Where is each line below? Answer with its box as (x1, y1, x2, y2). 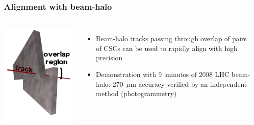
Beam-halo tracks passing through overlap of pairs (96, 33, 247, 44)
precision (96, 52, 123, 63)
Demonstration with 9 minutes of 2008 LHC (96, 69, 229, 79)
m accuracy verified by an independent (130, 78, 247, 89)
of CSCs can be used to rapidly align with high (96, 43, 237, 53)
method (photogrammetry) (96, 88, 177, 99)
